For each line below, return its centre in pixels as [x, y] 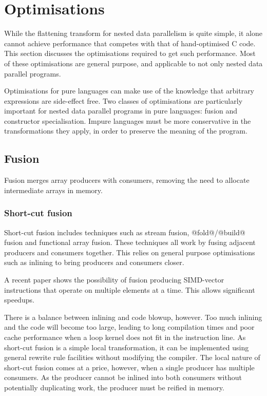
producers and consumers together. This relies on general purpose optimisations [130, 252]
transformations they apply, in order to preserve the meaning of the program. [126, 131]
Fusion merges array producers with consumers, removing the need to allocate [127, 180]
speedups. [19, 300]
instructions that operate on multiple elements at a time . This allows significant [130, 289]
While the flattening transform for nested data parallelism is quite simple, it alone [133, 33]
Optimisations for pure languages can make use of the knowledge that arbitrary [129, 91]
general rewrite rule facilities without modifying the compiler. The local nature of [132, 357]
